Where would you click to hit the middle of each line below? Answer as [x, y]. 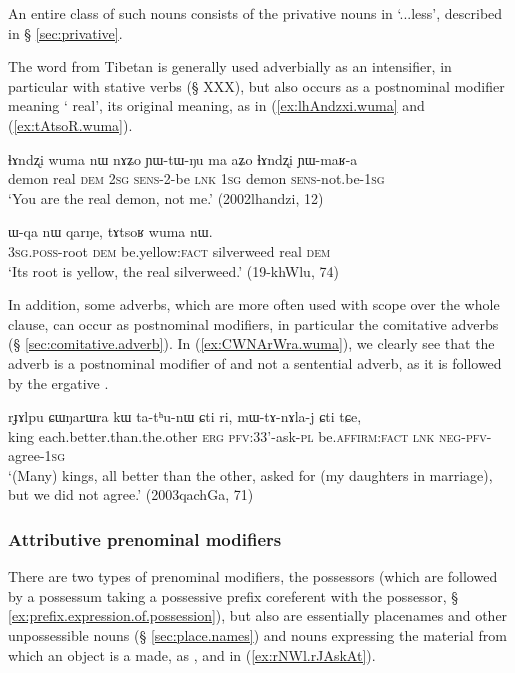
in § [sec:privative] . [65, 32]
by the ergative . [58, 382]
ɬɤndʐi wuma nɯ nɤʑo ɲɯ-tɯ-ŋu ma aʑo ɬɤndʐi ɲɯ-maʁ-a [183, 158]
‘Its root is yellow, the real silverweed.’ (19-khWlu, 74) [173, 270]
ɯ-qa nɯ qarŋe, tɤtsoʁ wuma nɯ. [110, 231]
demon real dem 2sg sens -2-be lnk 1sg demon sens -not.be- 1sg [196, 178]
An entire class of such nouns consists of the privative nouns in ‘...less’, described [255, 13]
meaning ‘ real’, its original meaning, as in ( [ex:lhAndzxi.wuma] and [216, 105]
